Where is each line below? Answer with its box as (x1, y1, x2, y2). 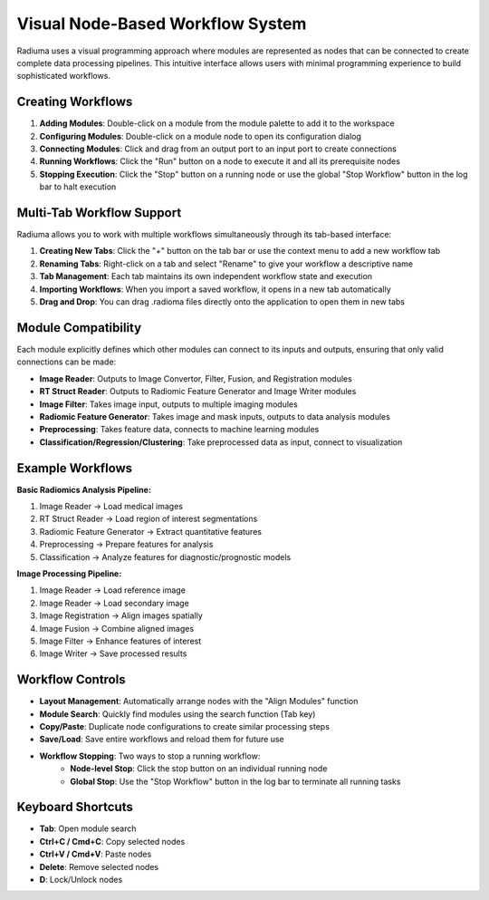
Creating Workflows (16, 94, 133, 110)
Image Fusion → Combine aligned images (39, 623, 195, 634)
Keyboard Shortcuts (16, 799, 133, 815)
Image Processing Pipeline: (16, 567, 122, 579)
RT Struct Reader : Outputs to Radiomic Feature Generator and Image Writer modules (39, 386, 357, 397)
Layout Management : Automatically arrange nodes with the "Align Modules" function (39, 696, 359, 707)
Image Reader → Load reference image (39, 585, 186, 595)
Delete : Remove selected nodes (39, 861, 158, 872)
